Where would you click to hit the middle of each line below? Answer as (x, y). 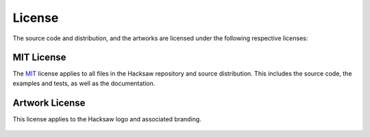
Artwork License (49, 103)
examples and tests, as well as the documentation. (84, 83)
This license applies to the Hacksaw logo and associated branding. (107, 119)
